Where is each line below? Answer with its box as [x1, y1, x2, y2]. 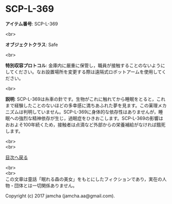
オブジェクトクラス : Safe [5, 42, 58, 48]
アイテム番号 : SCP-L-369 [5, 21, 58, 27]
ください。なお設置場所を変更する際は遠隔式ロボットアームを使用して [14, 69, 162, 75]
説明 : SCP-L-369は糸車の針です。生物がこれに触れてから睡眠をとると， [5, 96, 157, 102]
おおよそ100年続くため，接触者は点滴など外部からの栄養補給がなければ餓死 [5, 121, 166, 128]
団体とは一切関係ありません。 [14, 182, 78, 189]
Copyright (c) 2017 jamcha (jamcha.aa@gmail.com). [5, 193, 116, 199]
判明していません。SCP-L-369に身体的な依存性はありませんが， [23, 109, 159, 115]
